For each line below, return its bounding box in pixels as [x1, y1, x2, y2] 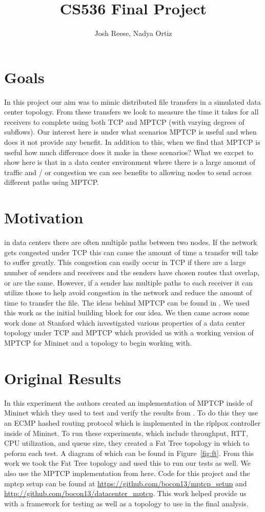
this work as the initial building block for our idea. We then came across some [4, 307, 250, 318]
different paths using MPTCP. [4, 177, 99, 187]
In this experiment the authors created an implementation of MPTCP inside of [4, 397, 253, 408]
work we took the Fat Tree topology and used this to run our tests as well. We [4, 458, 251, 468]
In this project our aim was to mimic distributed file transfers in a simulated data [4, 96, 261, 107]
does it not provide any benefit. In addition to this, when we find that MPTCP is [4, 137, 260, 147]
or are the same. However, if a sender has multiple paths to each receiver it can [4, 277, 253, 288]
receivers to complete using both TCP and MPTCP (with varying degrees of [4, 116, 244, 127]
